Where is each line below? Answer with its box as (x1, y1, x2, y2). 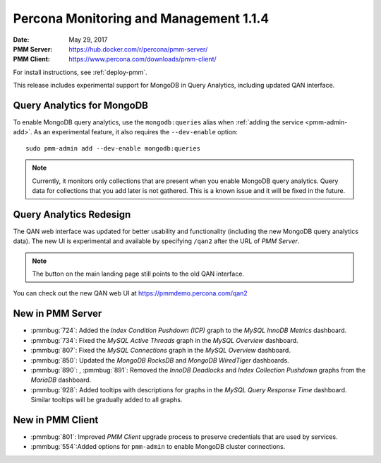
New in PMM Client (13, 414, 99, 426)
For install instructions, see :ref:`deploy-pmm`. (13, 68, 147, 76)
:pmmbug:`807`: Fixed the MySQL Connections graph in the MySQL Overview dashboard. (30, 346, 291, 355)
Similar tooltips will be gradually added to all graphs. (30, 396, 183, 404)
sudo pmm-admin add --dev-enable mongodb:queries (25, 144, 201, 152)
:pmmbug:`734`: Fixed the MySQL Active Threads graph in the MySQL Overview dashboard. (30, 336, 299, 344)
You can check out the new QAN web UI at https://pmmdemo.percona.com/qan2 (13, 289, 248, 298)
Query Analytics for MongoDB (13, 99, 148, 111)
